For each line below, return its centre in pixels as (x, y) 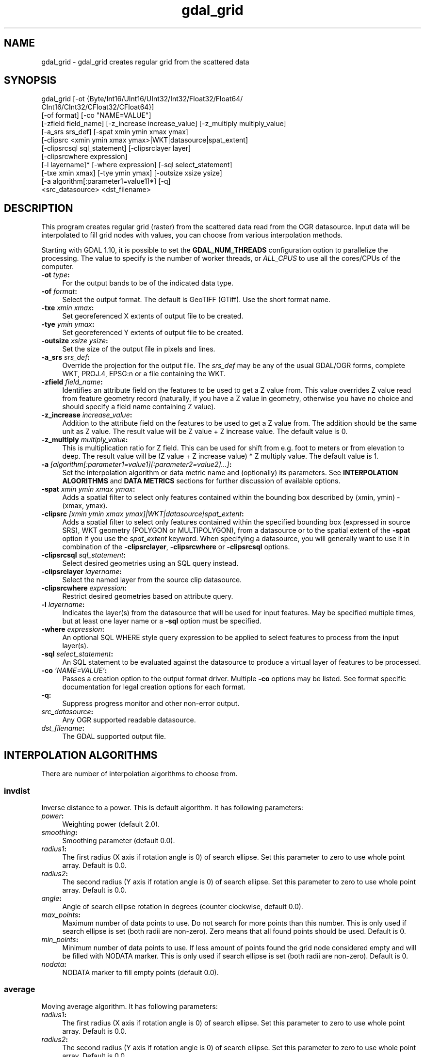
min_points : (60, 939)
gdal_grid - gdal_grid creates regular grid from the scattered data (145, 62)
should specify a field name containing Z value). (139, 407)
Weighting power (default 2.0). (111, 824)
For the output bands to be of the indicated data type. (148, 283)
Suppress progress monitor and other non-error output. (151, 704)
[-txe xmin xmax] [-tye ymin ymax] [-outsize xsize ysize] (132, 173)
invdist (17, 791)
